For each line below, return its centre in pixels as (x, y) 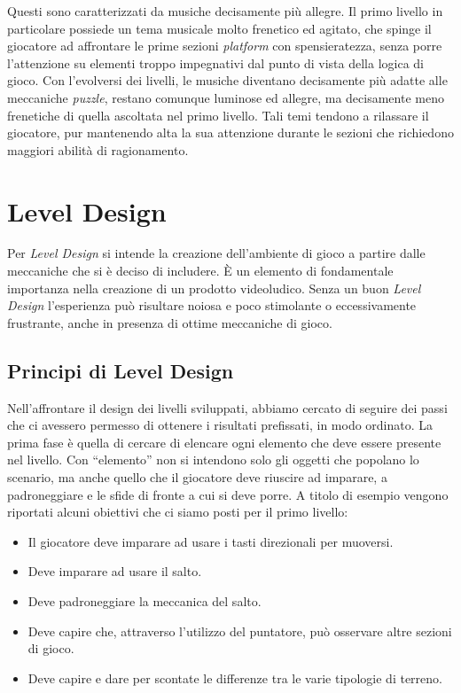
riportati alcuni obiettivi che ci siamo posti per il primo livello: (178, 512)
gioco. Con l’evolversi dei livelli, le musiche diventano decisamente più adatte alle (227, 80)
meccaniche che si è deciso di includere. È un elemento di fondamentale (200, 271)
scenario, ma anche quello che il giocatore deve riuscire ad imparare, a (197, 477)
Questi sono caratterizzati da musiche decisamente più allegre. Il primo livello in (225, 11)
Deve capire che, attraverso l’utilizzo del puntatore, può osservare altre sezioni (240, 631)
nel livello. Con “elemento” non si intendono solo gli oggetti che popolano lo (213, 459)
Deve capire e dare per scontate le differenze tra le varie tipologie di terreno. (235, 677)
